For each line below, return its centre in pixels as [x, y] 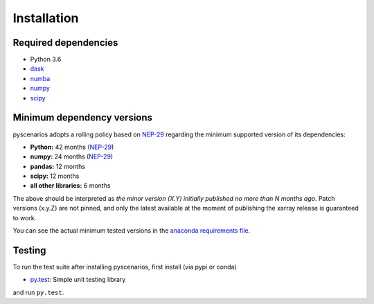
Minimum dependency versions [82, 118]
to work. [25, 217]
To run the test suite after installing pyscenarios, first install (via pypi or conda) [125, 267]
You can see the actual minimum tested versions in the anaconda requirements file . [132, 231]
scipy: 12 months [55, 176]
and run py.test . [38, 292]
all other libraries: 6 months [70, 186]
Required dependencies [65, 43]
